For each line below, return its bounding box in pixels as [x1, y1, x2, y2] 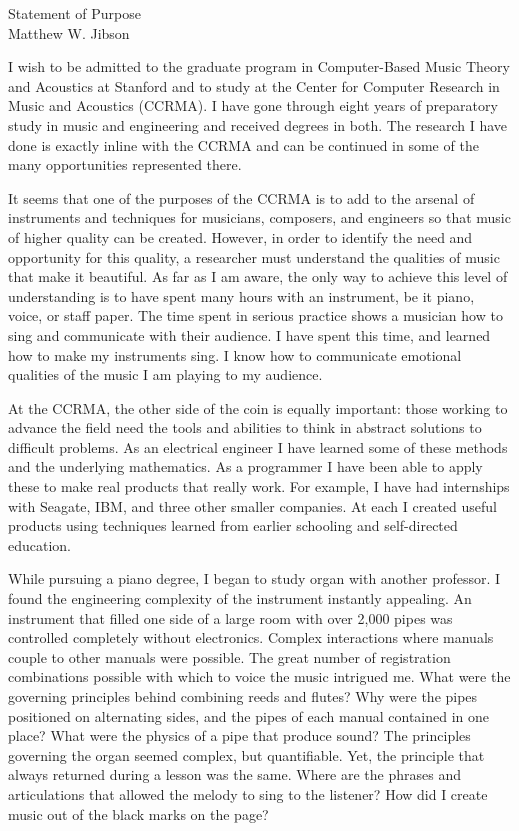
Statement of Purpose [8, 3, 141, 23]
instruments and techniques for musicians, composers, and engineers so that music [8, 207, 511, 228]
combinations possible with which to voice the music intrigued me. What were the [8, 666, 511, 687]
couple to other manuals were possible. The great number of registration [8, 646, 451, 667]
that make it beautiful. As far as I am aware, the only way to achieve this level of [8, 266, 508, 287]
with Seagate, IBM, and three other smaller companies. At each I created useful [8, 495, 497, 516]
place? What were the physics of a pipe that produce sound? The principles [8, 725, 471, 746]
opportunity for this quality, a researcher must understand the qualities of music [8, 246, 500, 267]
